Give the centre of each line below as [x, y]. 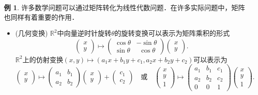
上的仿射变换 [43, 59]
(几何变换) [31, 33]
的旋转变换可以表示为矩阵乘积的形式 [172, 33]
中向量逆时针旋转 [84, 33]
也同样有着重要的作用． [41, 17]
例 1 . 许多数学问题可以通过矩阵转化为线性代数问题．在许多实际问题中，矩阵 [124, 7]
